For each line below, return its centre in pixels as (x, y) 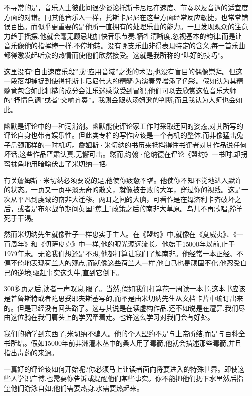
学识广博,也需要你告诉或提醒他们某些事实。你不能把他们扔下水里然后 (127, 378)
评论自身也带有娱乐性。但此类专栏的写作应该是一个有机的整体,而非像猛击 (120, 135)
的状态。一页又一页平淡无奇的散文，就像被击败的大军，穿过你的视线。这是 (123, 190)
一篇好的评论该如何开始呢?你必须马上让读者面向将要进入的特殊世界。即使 (121, 369)
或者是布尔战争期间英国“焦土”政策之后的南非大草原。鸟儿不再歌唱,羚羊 (130, 208)
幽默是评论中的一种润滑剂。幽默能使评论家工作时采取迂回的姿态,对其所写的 (124, 125)
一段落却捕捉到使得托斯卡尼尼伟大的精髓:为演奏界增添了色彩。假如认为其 (120, 81)
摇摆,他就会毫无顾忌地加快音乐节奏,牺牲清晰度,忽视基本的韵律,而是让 (133, 36)
